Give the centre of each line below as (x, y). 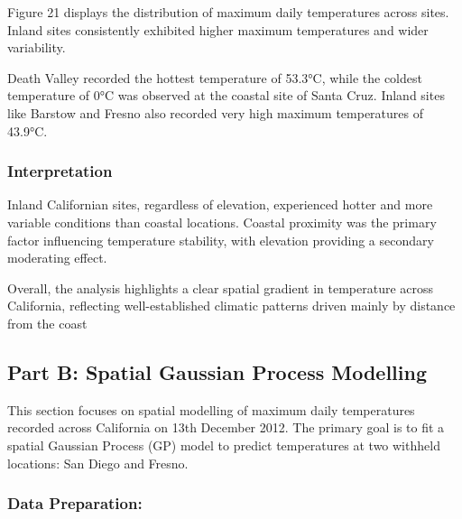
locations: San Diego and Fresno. (98, 463)
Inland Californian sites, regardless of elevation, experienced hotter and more (220, 204)
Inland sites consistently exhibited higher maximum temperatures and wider (218, 29)
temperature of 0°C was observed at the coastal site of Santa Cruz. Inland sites (226, 95)
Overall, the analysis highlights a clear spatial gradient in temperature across (221, 287)
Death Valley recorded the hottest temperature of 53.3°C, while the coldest (215, 77)
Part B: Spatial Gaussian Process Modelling (217, 371)
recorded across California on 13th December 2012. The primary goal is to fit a (226, 427)
